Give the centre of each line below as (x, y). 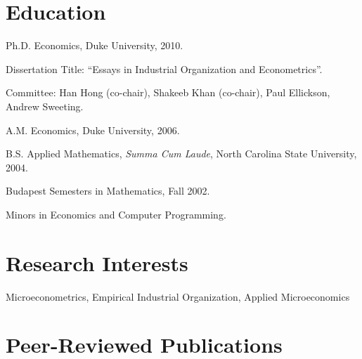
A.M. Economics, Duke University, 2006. (93, 130)
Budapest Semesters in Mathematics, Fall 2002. (108, 191)
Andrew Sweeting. (45, 106)
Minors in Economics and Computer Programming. (116, 214)
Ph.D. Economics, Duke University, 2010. (95, 45)
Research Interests (97, 262)
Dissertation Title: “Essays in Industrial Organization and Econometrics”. (164, 68)
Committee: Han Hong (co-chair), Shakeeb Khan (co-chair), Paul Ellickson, (168, 92)
